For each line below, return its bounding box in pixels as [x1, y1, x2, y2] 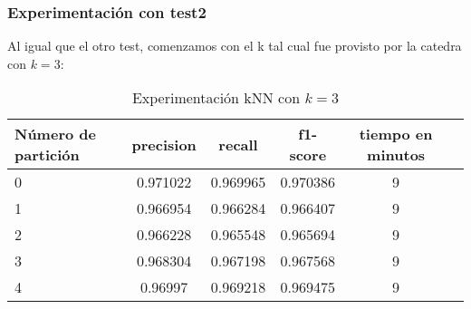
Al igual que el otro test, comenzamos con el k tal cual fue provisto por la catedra [7, 36, 462, 55]
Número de [14, 123, 96, 145]
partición [14, 144, 80, 166]
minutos [367, 144, 426, 166]
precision [131, 133, 197, 155]
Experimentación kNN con [131, 87, 301, 109]
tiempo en [359, 123, 433, 145]
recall [218, 133, 258, 155]
